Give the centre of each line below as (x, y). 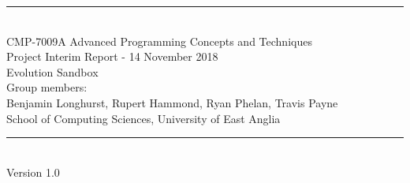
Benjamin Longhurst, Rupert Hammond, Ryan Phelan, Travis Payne (172, 102)
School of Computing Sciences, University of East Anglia (143, 118)
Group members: (47, 87)
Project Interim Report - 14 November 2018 (112, 56)
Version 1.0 (33, 172)
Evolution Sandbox (52, 71)
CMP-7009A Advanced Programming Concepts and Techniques (159, 41)
